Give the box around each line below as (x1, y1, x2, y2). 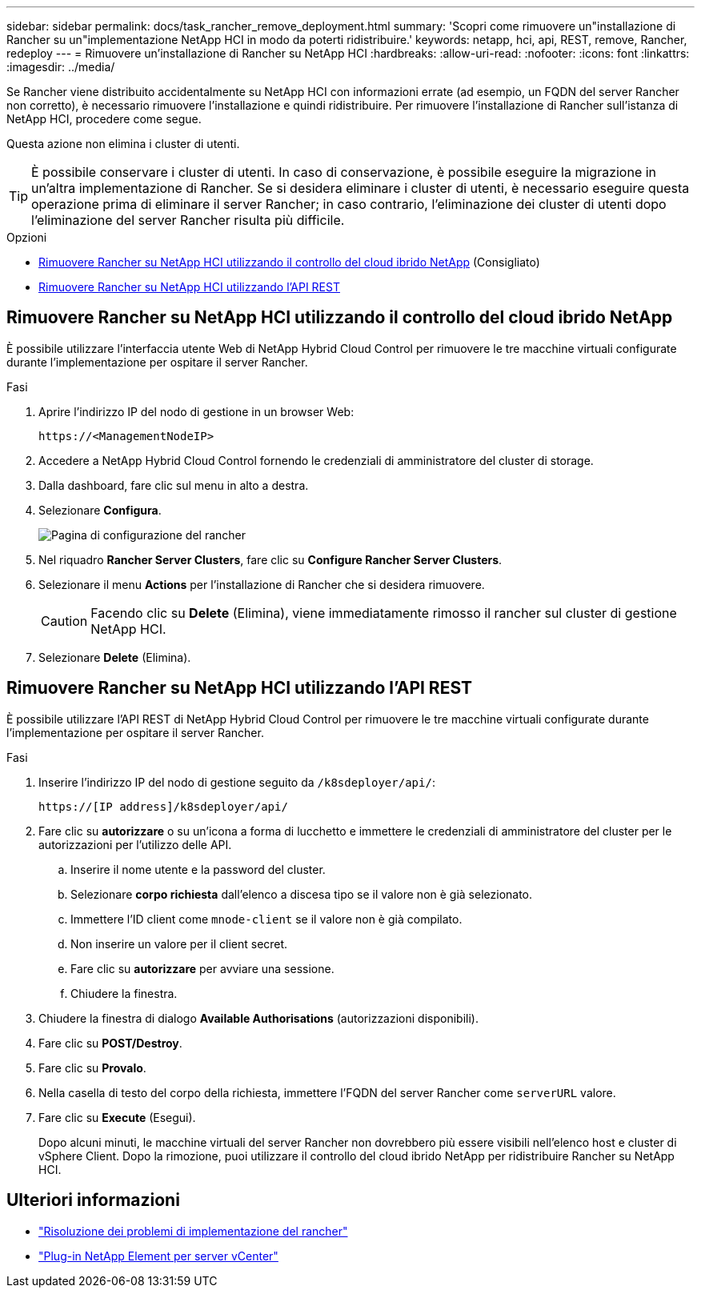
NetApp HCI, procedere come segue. (6, 112, 202, 126)
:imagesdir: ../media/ (6, 60, 115, 74)
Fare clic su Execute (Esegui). (38, 1110, 196, 1124)
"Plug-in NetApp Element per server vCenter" (38, 1248, 278, 1263)
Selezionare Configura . (38, 503, 162, 517)
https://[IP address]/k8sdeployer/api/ (38, 799, 288, 813)
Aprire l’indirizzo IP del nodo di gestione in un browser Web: (38, 404, 355, 419)
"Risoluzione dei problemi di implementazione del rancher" (38, 1224, 348, 1238)
